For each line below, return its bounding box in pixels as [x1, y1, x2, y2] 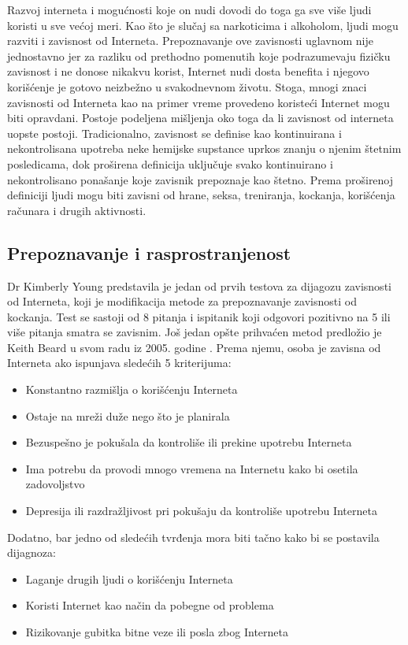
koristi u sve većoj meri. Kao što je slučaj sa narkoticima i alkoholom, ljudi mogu [7, 17, 399, 33]
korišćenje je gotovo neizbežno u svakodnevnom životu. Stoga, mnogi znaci [7, 78, 367, 95]
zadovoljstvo [25, 476, 85, 492]
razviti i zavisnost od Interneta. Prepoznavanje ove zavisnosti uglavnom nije [7, 32, 373, 49]
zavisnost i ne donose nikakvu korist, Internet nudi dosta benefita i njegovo [7, 63, 369, 80]
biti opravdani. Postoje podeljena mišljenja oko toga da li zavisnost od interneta [7, 109, 394, 126]
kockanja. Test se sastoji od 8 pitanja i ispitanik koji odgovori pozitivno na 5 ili [7, 308, 391, 324]
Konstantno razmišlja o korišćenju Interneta [25, 381, 238, 398]
